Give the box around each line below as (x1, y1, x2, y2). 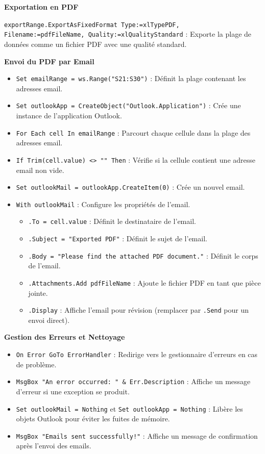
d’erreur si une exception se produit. (16, 386, 130, 396)
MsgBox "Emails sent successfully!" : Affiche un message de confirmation (16, 430, 258, 441)
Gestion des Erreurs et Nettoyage (4, 332, 125, 342)
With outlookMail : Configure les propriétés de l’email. (16, 198, 190, 209)
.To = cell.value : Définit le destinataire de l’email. (28, 216, 196, 226)
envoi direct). (28, 314, 70, 325)
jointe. (28, 287, 48, 298)
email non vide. (16, 164, 64, 175)
